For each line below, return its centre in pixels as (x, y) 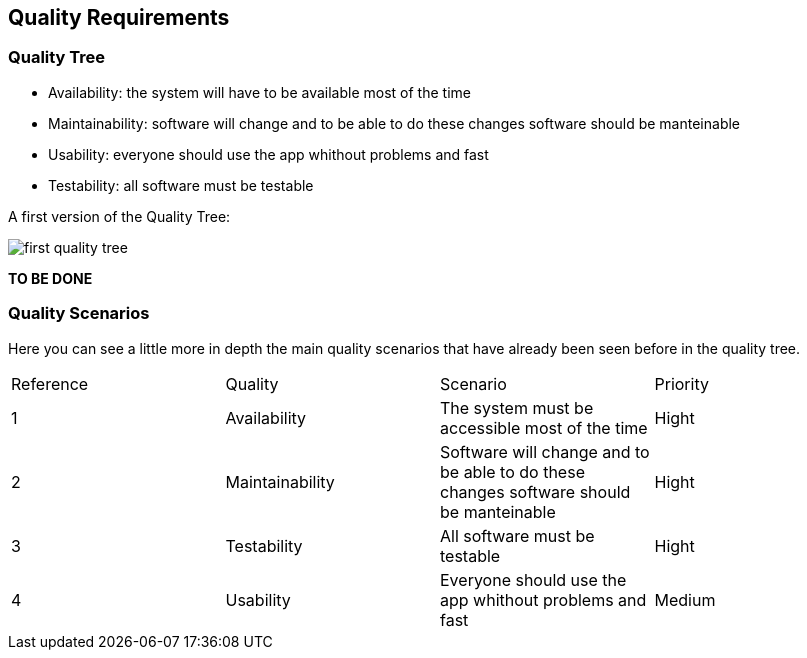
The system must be (517, 407)
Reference (50, 383)
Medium (685, 599)
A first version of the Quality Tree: (119, 216)
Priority (681, 383)
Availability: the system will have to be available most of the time (259, 92)
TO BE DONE (50, 278)
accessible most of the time (544, 427)
